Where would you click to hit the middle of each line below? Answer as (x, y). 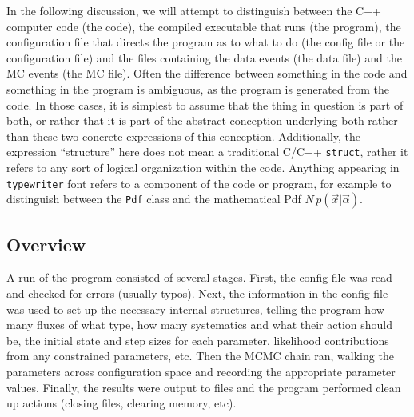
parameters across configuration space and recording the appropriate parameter (201, 372)
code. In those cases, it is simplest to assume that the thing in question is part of (205, 104)
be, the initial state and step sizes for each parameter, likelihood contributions (198, 340)
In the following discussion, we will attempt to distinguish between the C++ (194, 10)
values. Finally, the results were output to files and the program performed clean (204, 387)
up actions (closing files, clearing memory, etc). (121, 403)
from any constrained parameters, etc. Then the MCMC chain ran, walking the (200, 356)
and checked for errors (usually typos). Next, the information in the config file (197, 293)
